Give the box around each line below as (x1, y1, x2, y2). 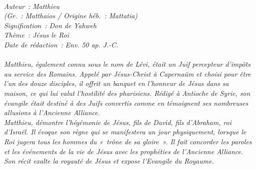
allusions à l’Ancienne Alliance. (4, 107, 100, 118)
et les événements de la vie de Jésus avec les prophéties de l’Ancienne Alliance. (4, 146, 243, 156)
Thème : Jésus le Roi (4, 30, 69, 40)
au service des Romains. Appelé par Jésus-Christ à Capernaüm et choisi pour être (4, 68, 251, 79)
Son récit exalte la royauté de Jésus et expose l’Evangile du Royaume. (4, 156, 214, 166)
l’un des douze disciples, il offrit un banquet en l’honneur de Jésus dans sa (4, 78, 229, 88)
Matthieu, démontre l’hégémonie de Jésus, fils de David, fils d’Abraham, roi (4, 117, 232, 127)
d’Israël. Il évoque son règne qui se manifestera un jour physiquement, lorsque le (4, 127, 246, 137)
